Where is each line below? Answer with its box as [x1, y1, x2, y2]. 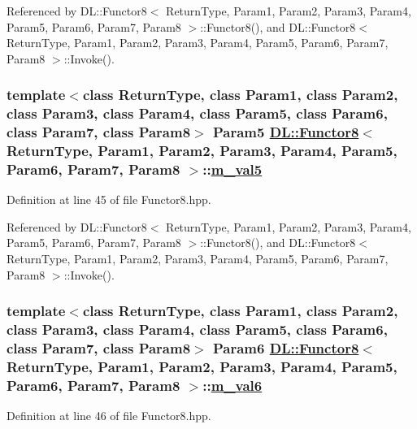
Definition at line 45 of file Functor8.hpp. [7, 191, 211, 208]
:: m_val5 [202, 158, 263, 179]
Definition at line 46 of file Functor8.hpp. [7, 407, 211, 424]
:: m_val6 [202, 375, 263, 395]
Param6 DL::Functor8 [212, 338, 359, 358]
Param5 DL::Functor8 [212, 122, 359, 142]
